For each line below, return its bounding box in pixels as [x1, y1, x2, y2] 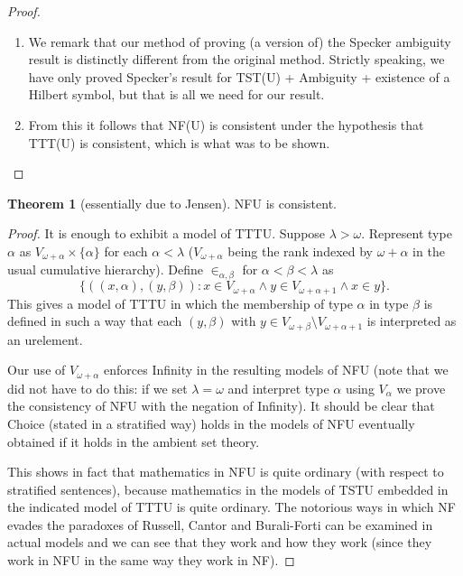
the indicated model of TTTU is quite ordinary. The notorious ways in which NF [7, 497, 456, 516]
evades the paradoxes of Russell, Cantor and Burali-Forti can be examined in [7, 515, 433, 534]
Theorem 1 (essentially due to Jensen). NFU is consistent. [7, 193, 338, 212]
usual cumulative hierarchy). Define [7, 260, 203, 279]
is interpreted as [366, 311, 457, 330]
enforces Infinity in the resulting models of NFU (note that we [104, 360, 449, 379]
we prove [396, 378, 446, 397]
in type [369, 293, 409, 312]
